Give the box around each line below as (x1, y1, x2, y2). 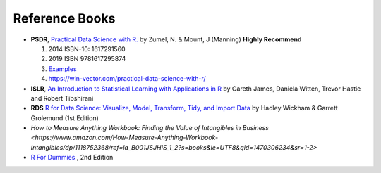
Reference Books (13, 11, 116, 26)
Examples (48, 64, 77, 73)
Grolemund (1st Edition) (30, 113, 99, 122)
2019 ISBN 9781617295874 (48, 55, 126, 63)
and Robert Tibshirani (30, 94, 94, 102)
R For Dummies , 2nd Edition (30, 153, 114, 162)
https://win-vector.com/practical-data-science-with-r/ (48, 75, 206, 83)
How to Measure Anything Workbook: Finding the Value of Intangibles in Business (30, 124, 270, 132)
